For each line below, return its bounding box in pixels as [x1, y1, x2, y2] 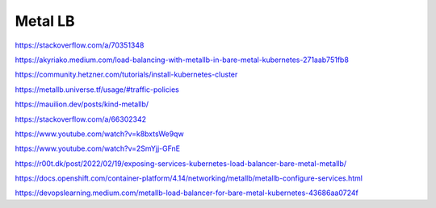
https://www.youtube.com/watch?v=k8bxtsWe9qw [15, 129, 185, 139]
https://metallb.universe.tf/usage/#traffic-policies [15, 85, 179, 94]
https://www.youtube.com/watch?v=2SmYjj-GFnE [15, 144, 181, 153]
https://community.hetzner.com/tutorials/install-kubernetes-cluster [15, 69, 238, 80]
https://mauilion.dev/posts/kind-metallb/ [15, 99, 149, 109]
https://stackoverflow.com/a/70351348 [15, 40, 145, 50]
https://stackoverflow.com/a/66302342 [15, 114, 147, 124]
